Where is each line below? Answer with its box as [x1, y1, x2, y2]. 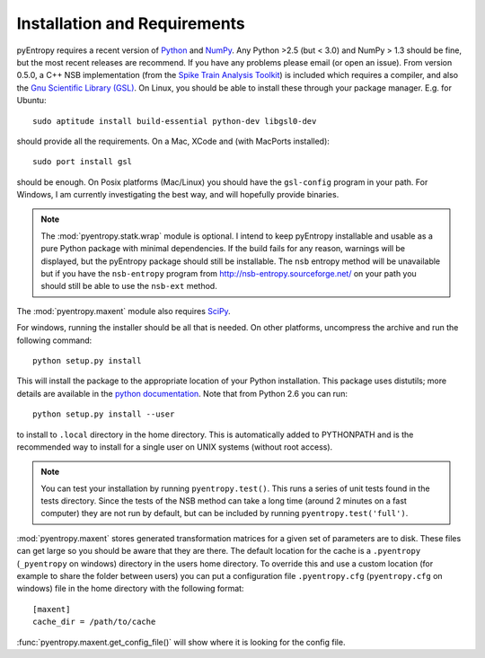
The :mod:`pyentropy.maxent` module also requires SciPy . [16, 305, 231, 316]
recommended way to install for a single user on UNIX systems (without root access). [16, 441, 333, 452]
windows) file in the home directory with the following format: [16, 583, 244, 594]
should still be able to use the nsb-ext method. [40, 281, 217, 292]
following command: [16, 335, 93, 346]
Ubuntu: [16, 95, 47, 106]
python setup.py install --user [32, 409, 175, 419]
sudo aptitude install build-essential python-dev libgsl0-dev [32, 116, 317, 126]
